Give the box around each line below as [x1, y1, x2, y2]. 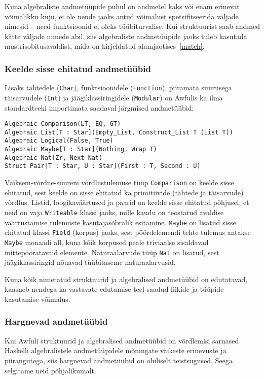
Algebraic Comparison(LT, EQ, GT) [5, 120, 121, 128]
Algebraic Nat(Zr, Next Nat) [5, 154, 103, 161]
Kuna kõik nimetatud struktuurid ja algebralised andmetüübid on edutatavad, [5, 273, 248, 284]
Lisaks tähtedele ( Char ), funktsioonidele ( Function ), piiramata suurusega [5, 82, 232, 93]
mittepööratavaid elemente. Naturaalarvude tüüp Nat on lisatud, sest [5, 247, 219, 257]
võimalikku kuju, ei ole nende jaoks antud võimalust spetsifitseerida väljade [5, 11, 239, 21]
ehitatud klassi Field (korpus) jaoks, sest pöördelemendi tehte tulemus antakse [5, 227, 251, 237]
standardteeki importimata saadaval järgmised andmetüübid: [5, 102, 194, 113]
